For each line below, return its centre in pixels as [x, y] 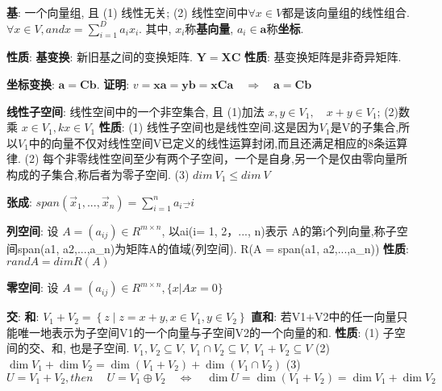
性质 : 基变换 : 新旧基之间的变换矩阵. [100, 57]
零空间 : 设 [33, 287]
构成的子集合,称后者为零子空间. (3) [98, 174]
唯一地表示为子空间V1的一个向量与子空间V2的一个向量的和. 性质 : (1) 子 [206, 332]
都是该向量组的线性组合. [346, 12]
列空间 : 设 [33, 230]
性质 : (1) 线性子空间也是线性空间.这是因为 [209, 127]
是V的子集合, [365, 127]
